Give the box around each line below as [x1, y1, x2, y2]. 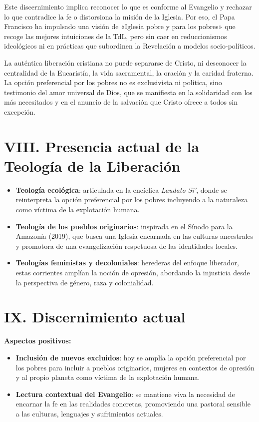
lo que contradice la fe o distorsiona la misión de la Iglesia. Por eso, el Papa [4, 11, 235, 22]
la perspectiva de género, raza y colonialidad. [15, 277, 154, 287]
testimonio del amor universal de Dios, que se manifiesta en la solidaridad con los [4, 87, 253, 97]
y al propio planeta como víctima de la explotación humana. [15, 372, 200, 382]
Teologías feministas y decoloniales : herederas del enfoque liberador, [15, 257, 239, 268]
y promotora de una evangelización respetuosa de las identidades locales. [15, 240, 238, 251]
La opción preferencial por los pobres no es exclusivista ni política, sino [4, 77, 222, 88]
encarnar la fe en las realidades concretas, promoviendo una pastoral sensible [15, 398, 251, 409]
